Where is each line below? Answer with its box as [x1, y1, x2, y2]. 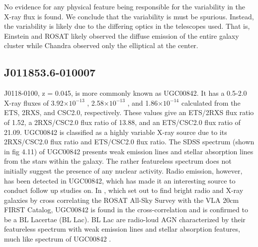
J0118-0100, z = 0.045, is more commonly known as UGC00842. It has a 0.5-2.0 [4, 88, 247, 98]
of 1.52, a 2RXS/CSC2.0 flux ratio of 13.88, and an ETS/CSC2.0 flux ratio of [4, 117, 241, 127]
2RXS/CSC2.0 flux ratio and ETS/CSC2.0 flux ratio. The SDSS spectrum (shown [4, 136, 255, 147]
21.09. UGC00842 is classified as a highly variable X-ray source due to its [4, 126, 227, 137]
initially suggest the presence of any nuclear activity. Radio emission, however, [4, 165, 243, 176]
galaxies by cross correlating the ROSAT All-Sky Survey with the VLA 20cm [4, 194, 239, 205]
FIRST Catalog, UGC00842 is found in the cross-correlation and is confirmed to [4, 204, 248, 215]
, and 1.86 [127, 97, 158, 108]
